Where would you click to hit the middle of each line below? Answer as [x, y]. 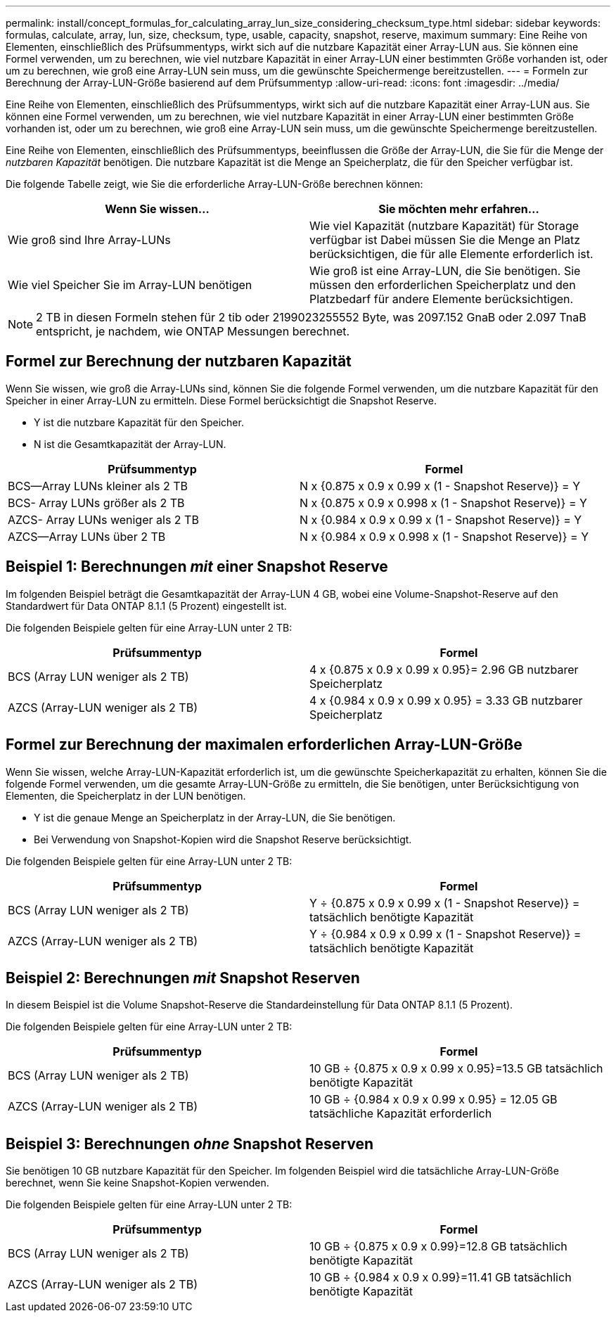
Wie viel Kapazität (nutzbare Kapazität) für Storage [444, 226]
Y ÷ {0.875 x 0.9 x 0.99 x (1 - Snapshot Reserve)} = [445, 903]
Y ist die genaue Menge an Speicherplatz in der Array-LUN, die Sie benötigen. [215, 817]
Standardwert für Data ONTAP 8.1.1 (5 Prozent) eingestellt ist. [146, 606]
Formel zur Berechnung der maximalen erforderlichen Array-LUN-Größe [264, 745]
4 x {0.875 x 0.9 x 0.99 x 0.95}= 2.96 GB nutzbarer [444, 669]
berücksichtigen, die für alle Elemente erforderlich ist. [451, 254]
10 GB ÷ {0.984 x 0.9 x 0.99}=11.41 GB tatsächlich [441, 1278]
